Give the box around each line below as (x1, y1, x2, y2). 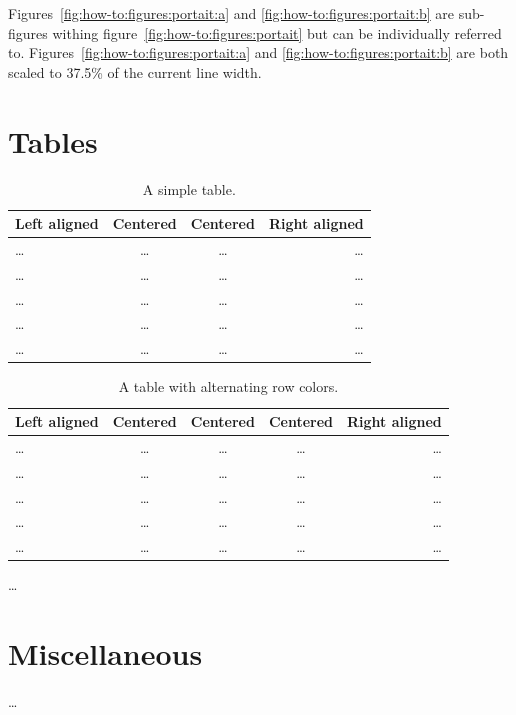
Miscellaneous (8, 633, 203, 674)
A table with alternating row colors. (118, 376, 339, 397)
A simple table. (142, 178, 236, 199)
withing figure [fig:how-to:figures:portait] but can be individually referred (52, 22, 502, 43)
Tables (8, 120, 98, 161)
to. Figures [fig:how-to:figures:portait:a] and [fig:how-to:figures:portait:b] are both (8, 42, 509, 63)
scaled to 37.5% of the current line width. (8, 61, 262, 82)
